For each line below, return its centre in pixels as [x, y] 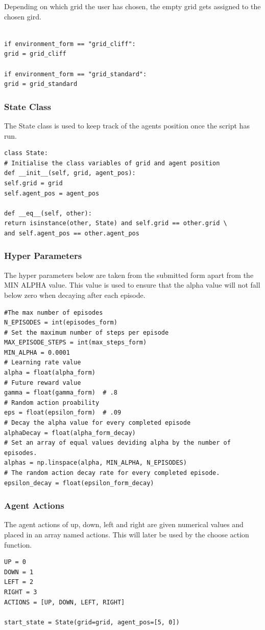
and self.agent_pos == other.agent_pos [72, 233]
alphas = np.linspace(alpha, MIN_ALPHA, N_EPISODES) [95, 463]
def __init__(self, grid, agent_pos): [70, 173]
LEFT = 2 [19, 582]
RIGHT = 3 [21, 592]
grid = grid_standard [41, 84]
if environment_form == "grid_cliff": [70, 44]
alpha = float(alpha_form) [50, 373]
